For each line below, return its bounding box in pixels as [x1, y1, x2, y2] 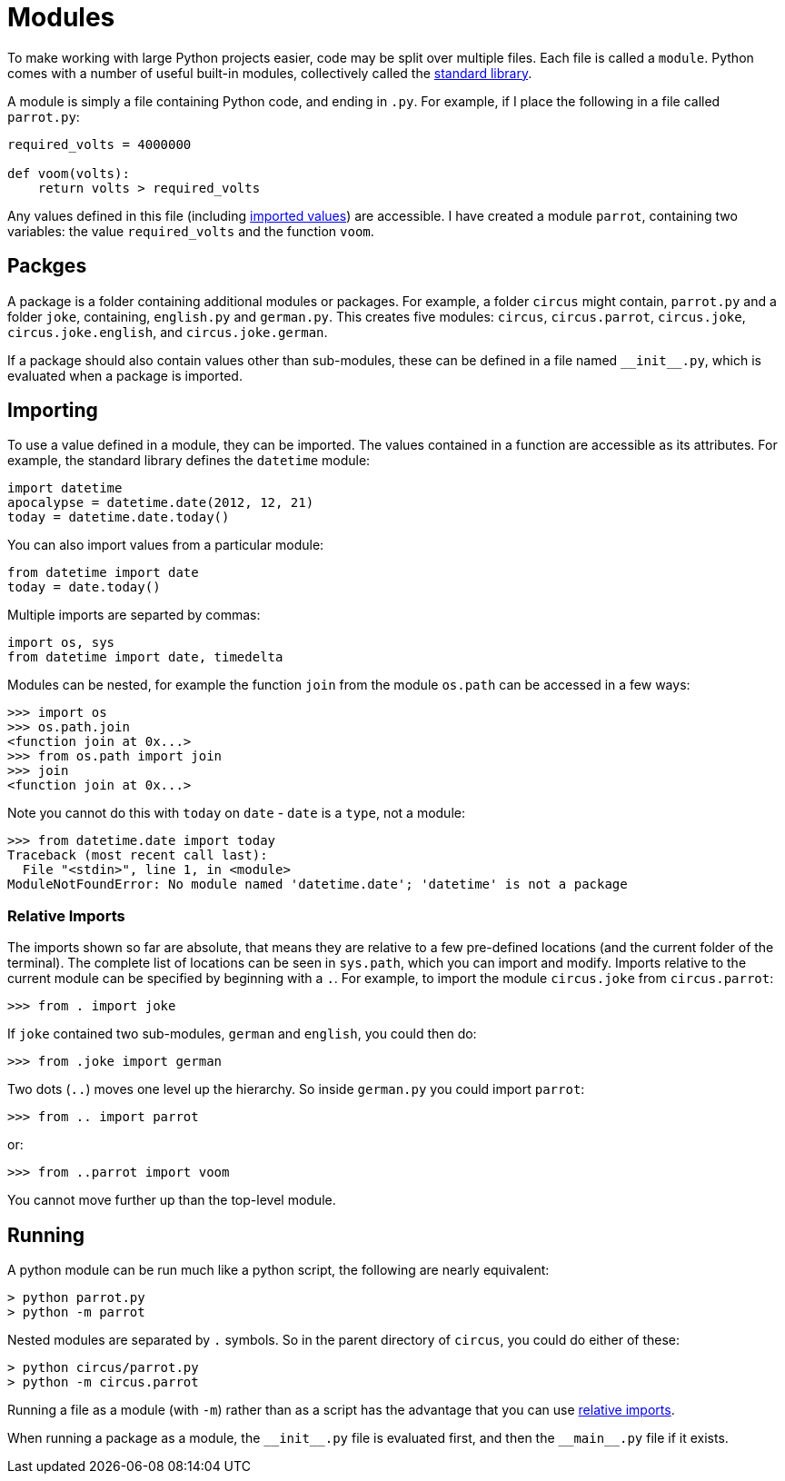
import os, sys [7, 635, 115, 651]
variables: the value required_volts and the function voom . [7, 223, 374, 239]
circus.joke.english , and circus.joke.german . [7, 323, 328, 340]
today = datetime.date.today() [7, 510, 230, 525]
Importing [7, 399, 98, 422]
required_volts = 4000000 [7, 136, 192, 152]
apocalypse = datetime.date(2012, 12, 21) [7, 495, 314, 511]
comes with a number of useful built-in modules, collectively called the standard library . [7, 65, 532, 81]
